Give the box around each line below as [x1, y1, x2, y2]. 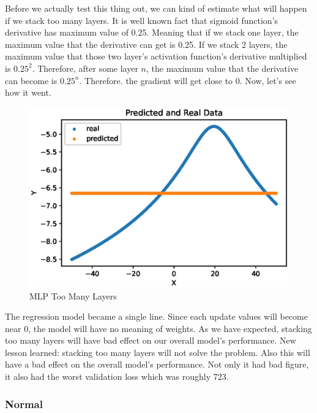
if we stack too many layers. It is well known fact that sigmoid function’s [5, 14, 278, 26]
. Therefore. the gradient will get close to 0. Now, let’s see [79, 74, 296, 87]
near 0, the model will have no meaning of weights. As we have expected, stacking [5, 322, 312, 334]
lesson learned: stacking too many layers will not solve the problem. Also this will [5, 345, 310, 358]
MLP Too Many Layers [29, 289, 117, 302]
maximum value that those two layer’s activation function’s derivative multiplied [5, 50, 307, 63]
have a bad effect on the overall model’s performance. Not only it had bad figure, [5, 358, 309, 371]
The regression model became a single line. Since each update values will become [5, 310, 308, 323]
